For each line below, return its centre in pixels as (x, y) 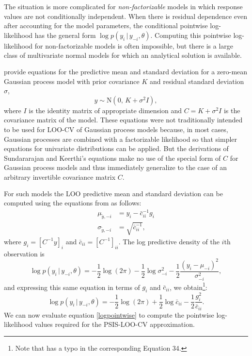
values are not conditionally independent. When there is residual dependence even (126, 16)
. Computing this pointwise (191, 35)
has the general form (65, 35)
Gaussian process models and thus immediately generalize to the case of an (115, 167)
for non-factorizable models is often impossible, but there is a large (134, 45)
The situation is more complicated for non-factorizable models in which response (123, 6)
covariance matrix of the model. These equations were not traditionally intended (123, 120)
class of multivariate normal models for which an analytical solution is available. (123, 55)
